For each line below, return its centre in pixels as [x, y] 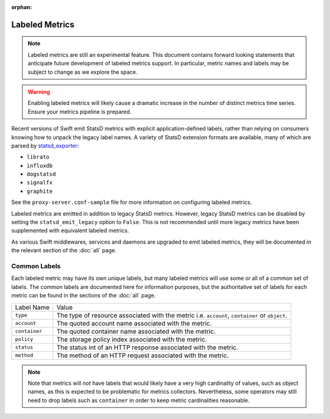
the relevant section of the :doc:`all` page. [64, 250]
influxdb [40, 166]
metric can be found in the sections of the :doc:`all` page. [83, 296]
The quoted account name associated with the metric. [134, 323]
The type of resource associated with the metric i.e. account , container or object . [172, 315]
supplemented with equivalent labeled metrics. [70, 231]
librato [38, 157]
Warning [39, 92]
